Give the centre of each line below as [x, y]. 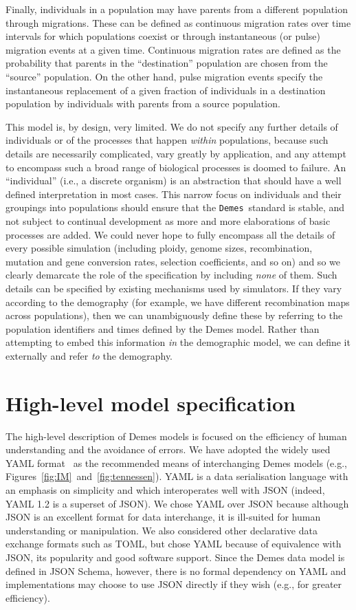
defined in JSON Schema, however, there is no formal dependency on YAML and [176, 570]
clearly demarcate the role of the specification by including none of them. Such [171, 275]
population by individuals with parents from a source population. [143, 104]
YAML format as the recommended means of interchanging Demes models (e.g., [176, 462]
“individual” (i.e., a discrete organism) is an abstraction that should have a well [174, 181]
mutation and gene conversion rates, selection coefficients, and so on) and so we [173, 261]
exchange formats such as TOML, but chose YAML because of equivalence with [174, 544]
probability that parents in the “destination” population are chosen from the [167, 63]
